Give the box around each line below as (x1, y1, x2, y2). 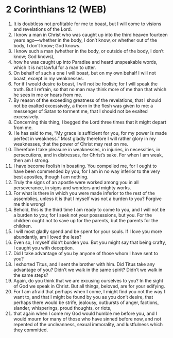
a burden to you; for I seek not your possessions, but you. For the (13, 212, 152, 218)
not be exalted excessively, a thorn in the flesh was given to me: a (13, 102, 153, 109)
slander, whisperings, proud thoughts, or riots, (13, 305, 112, 311)
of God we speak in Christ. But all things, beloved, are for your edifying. (13, 283, 165, 289)
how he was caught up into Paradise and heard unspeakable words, (13, 59, 158, 65)
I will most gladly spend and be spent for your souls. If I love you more (13, 228, 162, 235)
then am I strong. (13, 157, 50, 163)
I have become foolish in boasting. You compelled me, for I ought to (13, 163, 157, 169)
